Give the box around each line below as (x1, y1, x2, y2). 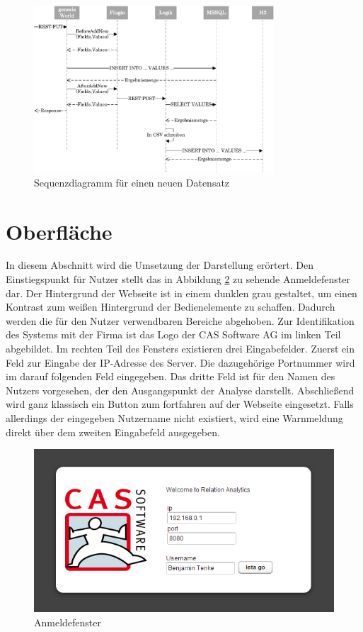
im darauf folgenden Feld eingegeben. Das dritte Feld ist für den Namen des (6, 369, 335, 384)
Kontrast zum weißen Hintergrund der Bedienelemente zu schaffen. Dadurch (6, 299, 335, 314)
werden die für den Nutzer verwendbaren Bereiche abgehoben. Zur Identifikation (6, 313, 355, 328)
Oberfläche (6, 216, 113, 245)
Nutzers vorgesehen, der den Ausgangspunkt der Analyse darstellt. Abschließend (6, 382, 355, 397)
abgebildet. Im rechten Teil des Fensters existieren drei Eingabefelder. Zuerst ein (6, 341, 355, 356)
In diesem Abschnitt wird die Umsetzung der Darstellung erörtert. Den (6, 257, 313, 272)
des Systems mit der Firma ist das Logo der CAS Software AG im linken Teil (6, 327, 341, 342)
